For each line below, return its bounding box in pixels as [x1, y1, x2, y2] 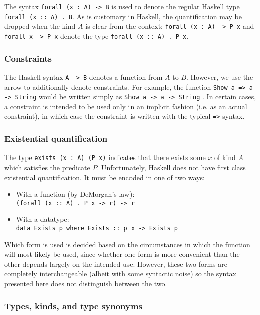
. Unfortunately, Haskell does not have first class [97, 162, 246, 172]
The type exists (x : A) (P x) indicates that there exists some [4, 152, 206, 163]
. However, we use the [186, 71, 253, 82]
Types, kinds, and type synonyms [4, 299, 143, 312]
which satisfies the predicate [4, 162, 90, 172]
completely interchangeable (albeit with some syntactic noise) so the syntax [4, 268, 236, 279]
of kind [214, 152, 236, 163]
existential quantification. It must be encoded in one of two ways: [4, 172, 205, 182]
